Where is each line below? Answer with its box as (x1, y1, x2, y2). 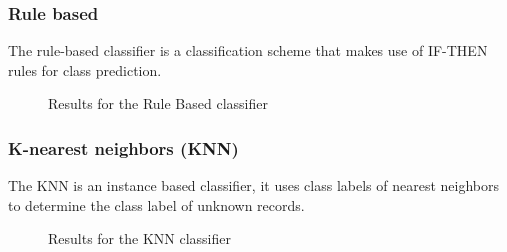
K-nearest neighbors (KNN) (8, 135, 239, 160)
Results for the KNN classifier (48, 228, 231, 249)
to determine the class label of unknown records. (8, 194, 305, 215)
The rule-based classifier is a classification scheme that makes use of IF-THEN (8, 40, 488, 61)
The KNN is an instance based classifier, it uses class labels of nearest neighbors (8, 175, 499, 196)
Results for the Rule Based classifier (48, 93, 268, 114)
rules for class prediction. (8, 59, 162, 80)
